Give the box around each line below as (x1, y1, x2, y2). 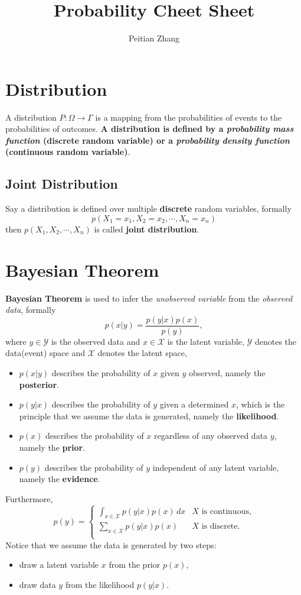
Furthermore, (5, 492, 53, 505)
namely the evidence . (19, 473, 100, 485)
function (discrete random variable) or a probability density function (5, 134, 290, 146)
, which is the (236, 398, 285, 410)
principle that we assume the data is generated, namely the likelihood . (19, 409, 279, 422)
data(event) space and (5, 347, 86, 359)
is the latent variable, (167, 335, 244, 347)
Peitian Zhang (128, 32, 180, 44)
